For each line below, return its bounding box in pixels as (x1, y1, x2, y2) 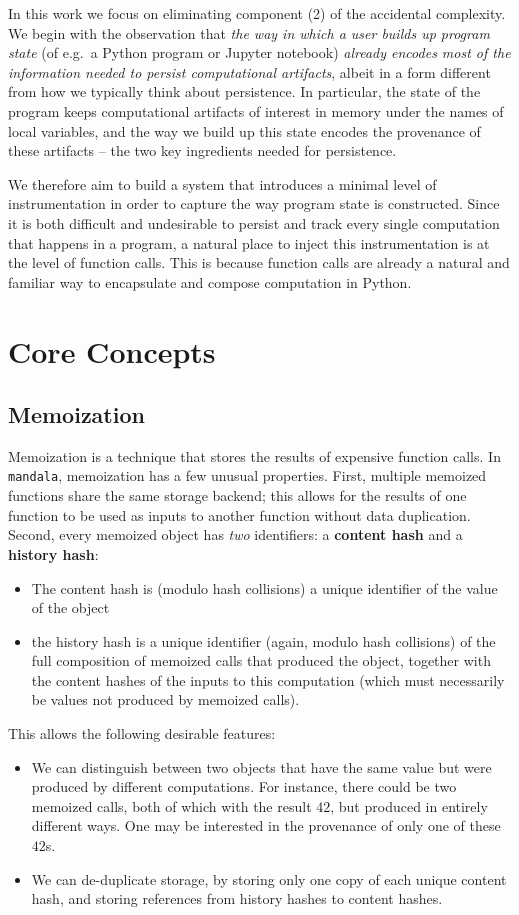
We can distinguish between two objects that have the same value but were (31, 756, 492, 777)
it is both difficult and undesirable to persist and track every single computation (8, 212, 500, 233)
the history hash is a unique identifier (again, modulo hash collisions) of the (31, 630, 496, 651)
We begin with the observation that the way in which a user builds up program (8, 22, 490, 43)
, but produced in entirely (330, 795, 488, 816)
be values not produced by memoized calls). (31, 689, 300, 710)
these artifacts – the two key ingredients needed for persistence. (8, 140, 397, 161)
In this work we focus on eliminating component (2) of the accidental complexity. (8, 3, 506, 23)
